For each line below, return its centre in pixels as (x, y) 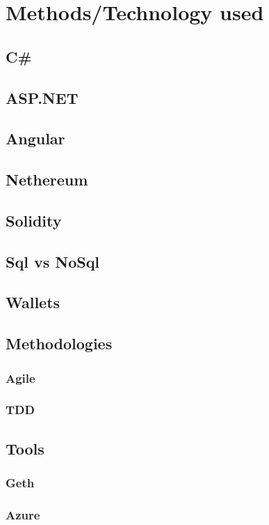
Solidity (34, 220)
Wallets (33, 302)
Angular (35, 138)
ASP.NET (42, 97)
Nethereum (47, 180)
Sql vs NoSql (53, 261)
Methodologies (59, 343)
